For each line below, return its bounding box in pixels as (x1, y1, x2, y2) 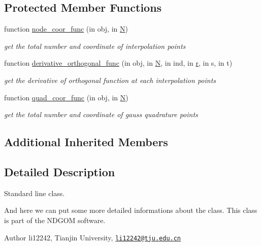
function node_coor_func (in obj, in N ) (4, 23, 128, 34)
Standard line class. (4, 187, 65, 198)
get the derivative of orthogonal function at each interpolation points (4, 74, 216, 85)
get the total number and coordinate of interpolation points (4, 40, 186, 51)
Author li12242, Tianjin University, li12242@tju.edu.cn (4, 232, 181, 242)
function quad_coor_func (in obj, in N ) (4, 92, 128, 102)
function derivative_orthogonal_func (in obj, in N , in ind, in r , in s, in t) (4, 58, 233, 68)
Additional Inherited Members (4, 134, 168, 150)
